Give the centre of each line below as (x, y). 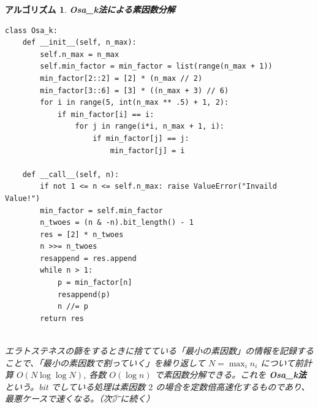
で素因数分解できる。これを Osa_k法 (230, 375)
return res (62, 318)
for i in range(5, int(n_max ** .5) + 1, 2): (134, 103)
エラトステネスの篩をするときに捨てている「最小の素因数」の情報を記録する (159, 351)
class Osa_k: (31, 30)
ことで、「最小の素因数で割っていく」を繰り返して (105, 362)
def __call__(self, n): (71, 174)
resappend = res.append (88, 258)
